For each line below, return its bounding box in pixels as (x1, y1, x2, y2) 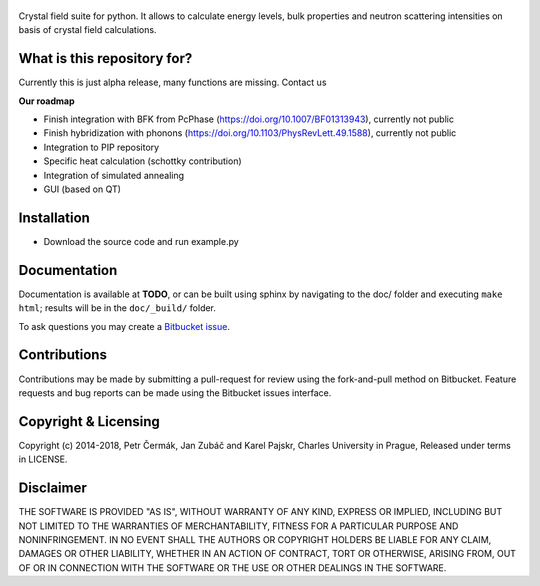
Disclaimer (18, 480, 87, 497)
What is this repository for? (18, 50, 193, 67)
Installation (18, 209, 90, 226)
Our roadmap (18, 95, 75, 107)
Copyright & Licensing (18, 413, 160, 430)
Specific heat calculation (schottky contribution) (43, 155, 242, 167)
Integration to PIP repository (43, 141, 160, 153)
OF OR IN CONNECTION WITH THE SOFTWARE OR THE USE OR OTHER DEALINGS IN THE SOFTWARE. (18, 561, 447, 574)
